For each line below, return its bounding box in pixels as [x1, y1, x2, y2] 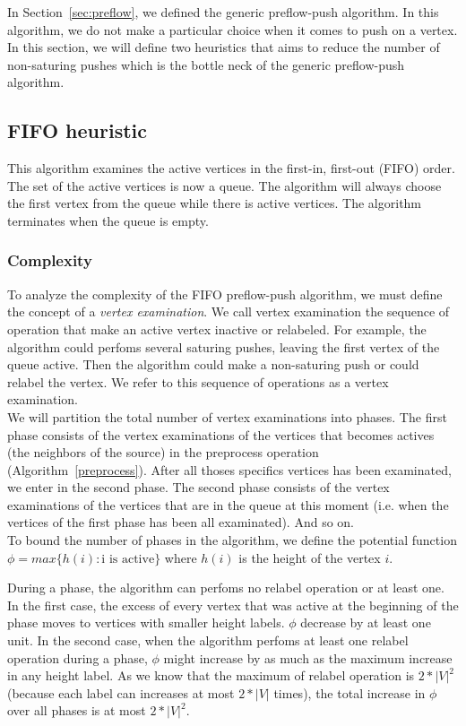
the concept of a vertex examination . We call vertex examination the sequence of [7, 302, 450, 321]
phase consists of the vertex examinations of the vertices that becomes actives [7, 425, 435, 444]
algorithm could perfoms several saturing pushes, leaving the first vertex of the [7, 337, 440, 356]
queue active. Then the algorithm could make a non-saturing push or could [7, 355, 419, 374]
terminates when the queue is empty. [7, 211, 209, 229]
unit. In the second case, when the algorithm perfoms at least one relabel [7, 631, 409, 650]
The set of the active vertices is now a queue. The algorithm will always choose [7, 176, 442, 194]
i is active [101, 552, 155, 566]
